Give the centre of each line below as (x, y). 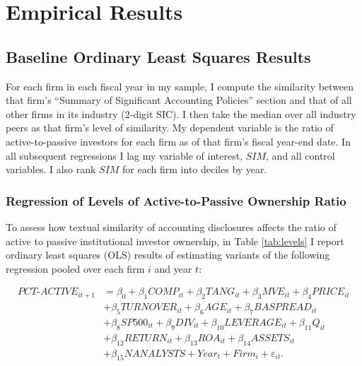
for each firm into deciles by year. (195, 169)
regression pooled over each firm (75, 268)
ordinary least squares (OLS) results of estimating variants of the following (168, 255)
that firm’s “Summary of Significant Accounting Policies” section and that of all (179, 100)
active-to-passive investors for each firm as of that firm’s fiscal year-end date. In (178, 141)
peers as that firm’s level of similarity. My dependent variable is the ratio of (170, 128)
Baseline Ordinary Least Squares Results (158, 56)
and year (173, 268)
